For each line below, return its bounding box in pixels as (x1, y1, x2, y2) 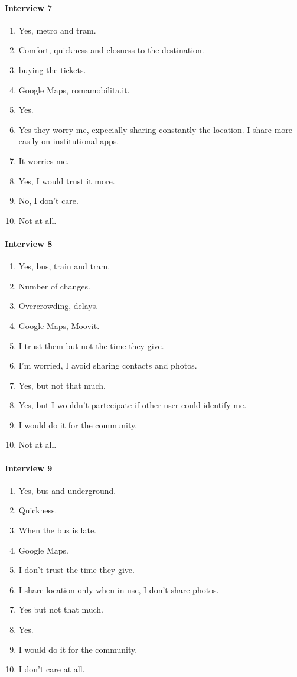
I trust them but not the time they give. (18, 339, 164, 351)
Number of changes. (18, 279, 90, 292)
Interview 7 (5, 1, 53, 14)
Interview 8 (5, 237, 53, 249)
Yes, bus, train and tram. (18, 260, 110, 272)
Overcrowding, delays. (18, 300, 99, 312)
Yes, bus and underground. (18, 484, 116, 496)
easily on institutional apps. (18, 135, 119, 147)
